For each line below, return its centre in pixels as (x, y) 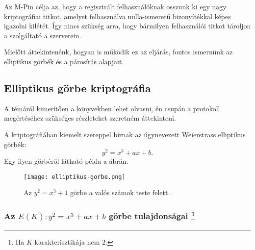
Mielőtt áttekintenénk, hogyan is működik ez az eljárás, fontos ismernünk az (118, 52)
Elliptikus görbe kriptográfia (77, 87)
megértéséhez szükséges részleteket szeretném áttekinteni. (90, 118)
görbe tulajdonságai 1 (152, 215)
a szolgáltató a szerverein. (43, 35)
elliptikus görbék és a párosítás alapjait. (64, 61)
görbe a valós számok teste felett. (120, 192)
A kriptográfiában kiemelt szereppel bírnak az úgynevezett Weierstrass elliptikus (125, 134)
